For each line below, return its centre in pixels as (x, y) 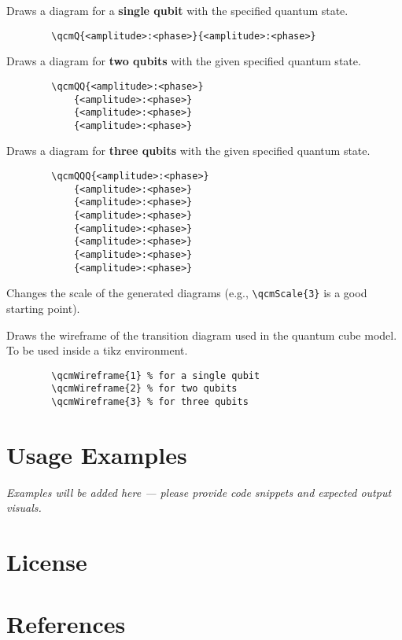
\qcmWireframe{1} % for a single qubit (156, 375)
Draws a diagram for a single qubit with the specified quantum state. (177, 10)
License (47, 562)
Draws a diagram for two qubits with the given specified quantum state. (184, 61)
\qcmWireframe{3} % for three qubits (150, 402)
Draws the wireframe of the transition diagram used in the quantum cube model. (202, 335)
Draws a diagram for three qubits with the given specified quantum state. (188, 151)
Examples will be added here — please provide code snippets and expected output (199, 492)
